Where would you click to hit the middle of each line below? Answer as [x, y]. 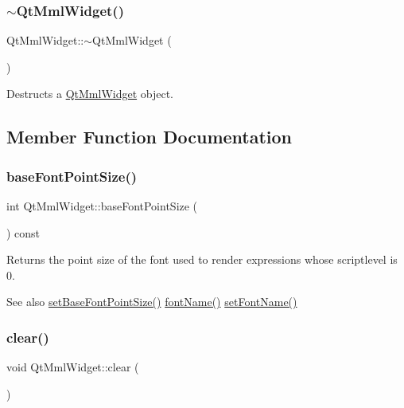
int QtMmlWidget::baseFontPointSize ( [102, 206]
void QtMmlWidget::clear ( [73, 367]
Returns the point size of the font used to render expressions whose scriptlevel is [202, 259]
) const [23, 232]
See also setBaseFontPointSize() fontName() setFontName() [152, 302]
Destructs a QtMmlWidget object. [90, 94]
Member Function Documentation [150, 137]
